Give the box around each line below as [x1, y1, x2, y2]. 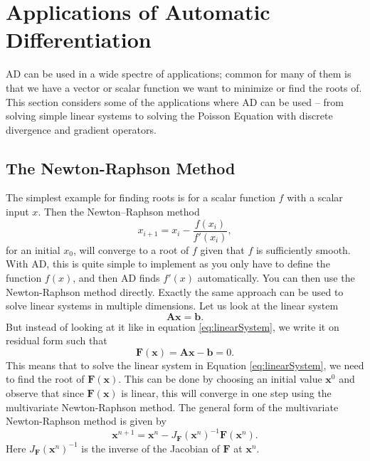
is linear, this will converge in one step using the [121, 386, 332, 401]
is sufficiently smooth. [255, 242, 351, 257]
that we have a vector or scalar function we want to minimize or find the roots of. [6, 80, 362, 95]
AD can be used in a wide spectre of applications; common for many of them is [6, 66, 351, 81]
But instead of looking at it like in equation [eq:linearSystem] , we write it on [6, 319, 339, 334]
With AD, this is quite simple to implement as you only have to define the [6, 256, 330, 271]
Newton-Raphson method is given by [6, 413, 166, 428]
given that [200, 242, 245, 257]
